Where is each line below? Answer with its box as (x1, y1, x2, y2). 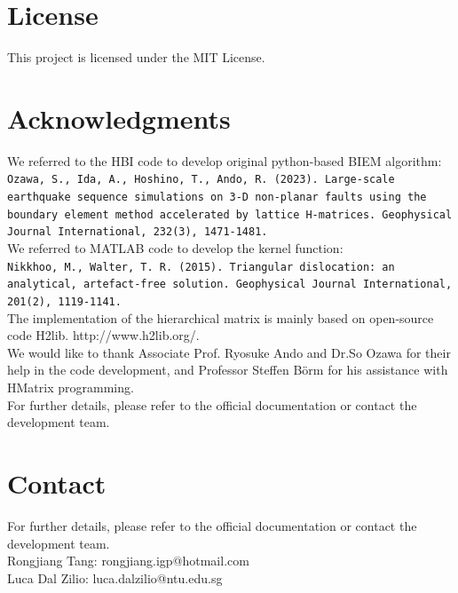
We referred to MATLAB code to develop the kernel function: (7, 239, 343, 257)
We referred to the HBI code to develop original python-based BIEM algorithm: (7, 151, 442, 170)
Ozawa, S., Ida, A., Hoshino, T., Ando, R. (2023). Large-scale (7, 173, 395, 186)
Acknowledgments (7, 99, 231, 136)
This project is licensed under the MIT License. (7, 48, 265, 67)
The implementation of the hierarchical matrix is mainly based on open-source (7, 308, 434, 327)
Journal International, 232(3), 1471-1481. (7, 225, 268, 239)
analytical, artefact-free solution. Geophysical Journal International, (7, 278, 453, 291)
